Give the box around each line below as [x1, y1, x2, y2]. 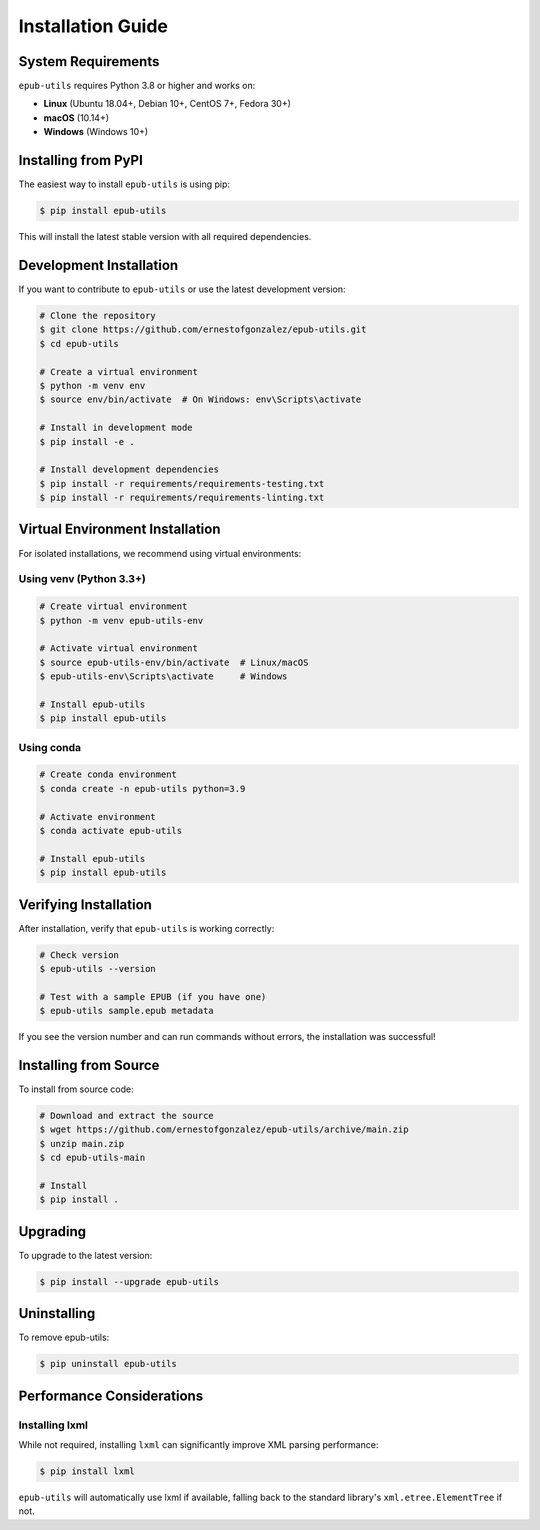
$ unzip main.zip [39, 1138, 125, 1149]
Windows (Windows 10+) [43, 126, 149, 138]
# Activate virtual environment [39, 643, 199, 654]
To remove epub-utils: [18, 1331, 110, 1344]
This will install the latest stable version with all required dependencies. [18, 231, 312, 243]
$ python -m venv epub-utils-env [39, 615, 204, 626]
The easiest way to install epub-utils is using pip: [18, 178, 230, 190]
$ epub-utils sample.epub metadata [39, 1005, 214, 1017]
